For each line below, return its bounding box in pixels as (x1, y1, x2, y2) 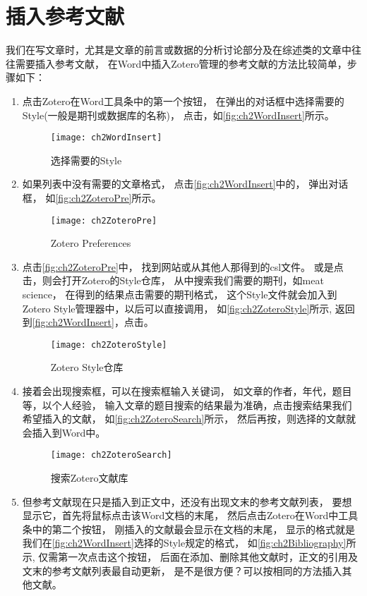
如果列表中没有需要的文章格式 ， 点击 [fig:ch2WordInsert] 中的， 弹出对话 (22, 176, 349, 191)
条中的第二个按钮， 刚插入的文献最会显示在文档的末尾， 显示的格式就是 (22, 521, 356, 536)
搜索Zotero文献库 (50, 470, 128, 485)
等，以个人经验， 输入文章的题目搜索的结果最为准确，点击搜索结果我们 (22, 397, 352, 412)
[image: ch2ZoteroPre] (50, 215, 157, 226)
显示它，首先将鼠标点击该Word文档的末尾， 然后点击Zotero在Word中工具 (22, 508, 359, 523)
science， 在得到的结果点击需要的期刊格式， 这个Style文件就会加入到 (22, 286, 337, 301)
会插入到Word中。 (22, 425, 106, 439)
